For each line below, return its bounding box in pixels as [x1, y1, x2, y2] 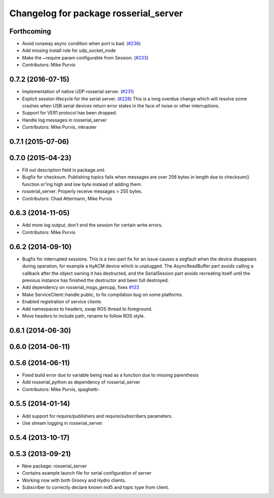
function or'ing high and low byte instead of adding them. [22, 181, 142, 187]
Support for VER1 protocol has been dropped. [22, 110, 117, 116]
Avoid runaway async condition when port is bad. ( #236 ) [22, 41, 141, 47]
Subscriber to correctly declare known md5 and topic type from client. [22, 484, 169, 490]
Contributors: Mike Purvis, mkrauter [22, 124, 97, 130]
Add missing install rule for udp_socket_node [22, 47, 116, 53]
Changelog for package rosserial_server [9, 8, 183, 19]
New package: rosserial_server [22, 463, 87, 469]
